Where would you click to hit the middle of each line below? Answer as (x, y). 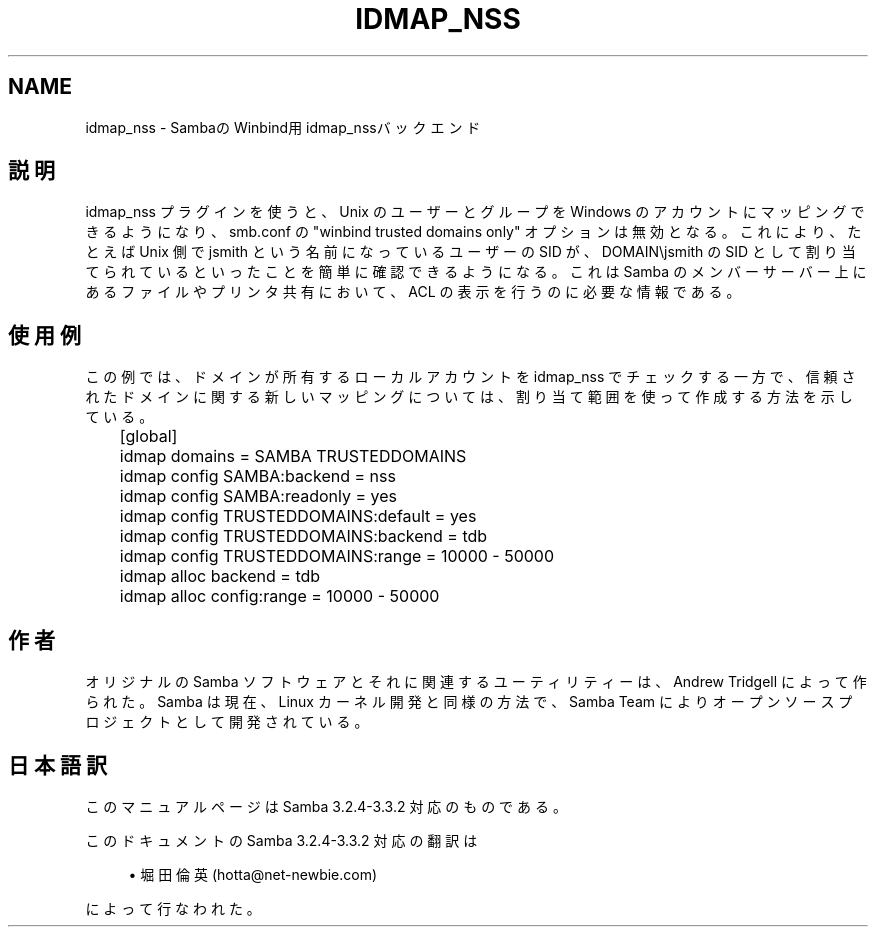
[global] (148, 436)
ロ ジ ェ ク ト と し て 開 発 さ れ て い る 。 (227, 722)
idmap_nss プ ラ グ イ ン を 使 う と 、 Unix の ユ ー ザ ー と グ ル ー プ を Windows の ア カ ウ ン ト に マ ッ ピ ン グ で (475, 212)
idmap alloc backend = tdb (220, 576)
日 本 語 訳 (57, 765)
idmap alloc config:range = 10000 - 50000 (279, 596)
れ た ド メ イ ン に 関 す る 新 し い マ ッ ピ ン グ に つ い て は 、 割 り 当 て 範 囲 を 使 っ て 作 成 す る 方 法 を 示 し (469, 397)
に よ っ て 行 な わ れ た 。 (173, 908)
